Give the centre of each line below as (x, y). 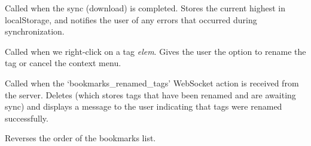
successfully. (27, 118)
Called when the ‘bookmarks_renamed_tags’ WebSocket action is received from (152, 83)
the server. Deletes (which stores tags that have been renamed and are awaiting (150, 94)
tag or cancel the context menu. (63, 63)
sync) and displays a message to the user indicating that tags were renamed (144, 106)
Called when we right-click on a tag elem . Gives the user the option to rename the (155, 51)
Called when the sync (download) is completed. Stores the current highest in (145, 8)
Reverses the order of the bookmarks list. (80, 138)
